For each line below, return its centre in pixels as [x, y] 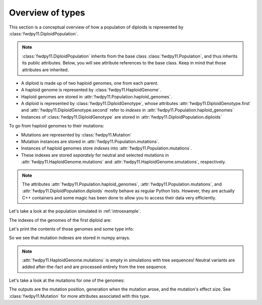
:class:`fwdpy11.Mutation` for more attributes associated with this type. [80, 296]
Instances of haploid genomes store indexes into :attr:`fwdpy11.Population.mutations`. [106, 148]
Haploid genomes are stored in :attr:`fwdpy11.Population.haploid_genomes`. [97, 96]
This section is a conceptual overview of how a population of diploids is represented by [96, 27]
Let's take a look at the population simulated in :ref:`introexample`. [75, 211]
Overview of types [47, 13]
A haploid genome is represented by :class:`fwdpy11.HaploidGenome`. [91, 90]
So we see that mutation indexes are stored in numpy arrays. [70, 238]
